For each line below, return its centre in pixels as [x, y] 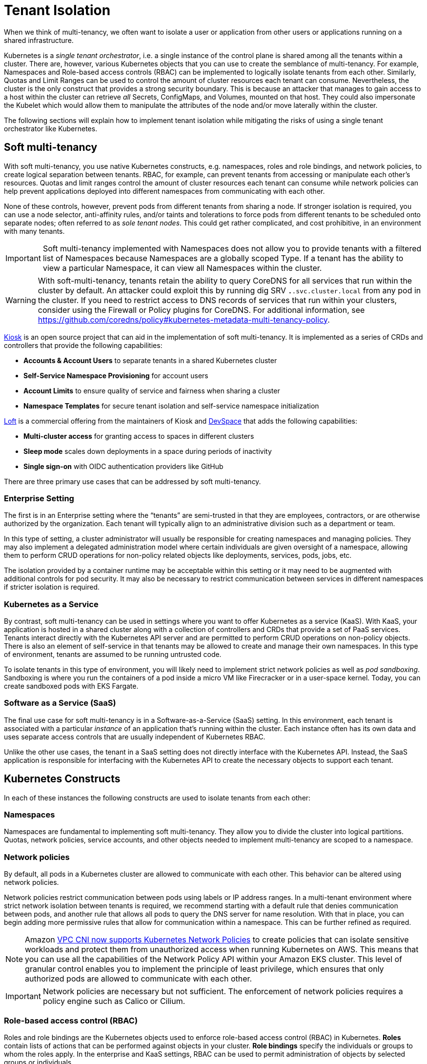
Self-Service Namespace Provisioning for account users [116, 375]
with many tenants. [34, 231]
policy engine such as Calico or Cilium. [114, 1001]
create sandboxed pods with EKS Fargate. [71, 686]
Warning [21, 300]
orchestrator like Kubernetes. [51, 128]
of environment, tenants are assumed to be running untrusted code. [113, 655]
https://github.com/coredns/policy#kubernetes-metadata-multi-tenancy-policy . [184, 319]
